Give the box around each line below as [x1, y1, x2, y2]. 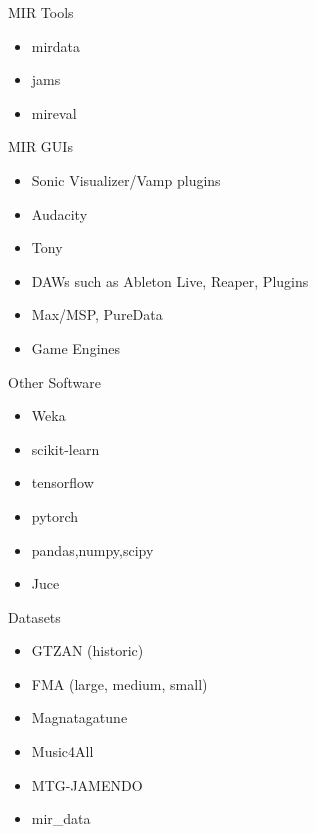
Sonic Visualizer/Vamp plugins [31, 169, 221, 190]
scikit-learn [31, 438, 100, 459]
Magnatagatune [31, 707, 128, 728]
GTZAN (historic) [31, 640, 144, 661]
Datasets [8, 606, 61, 627]
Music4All [31, 741, 94, 762]
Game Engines [31, 337, 121, 358]
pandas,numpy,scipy [31, 539, 154, 560]
